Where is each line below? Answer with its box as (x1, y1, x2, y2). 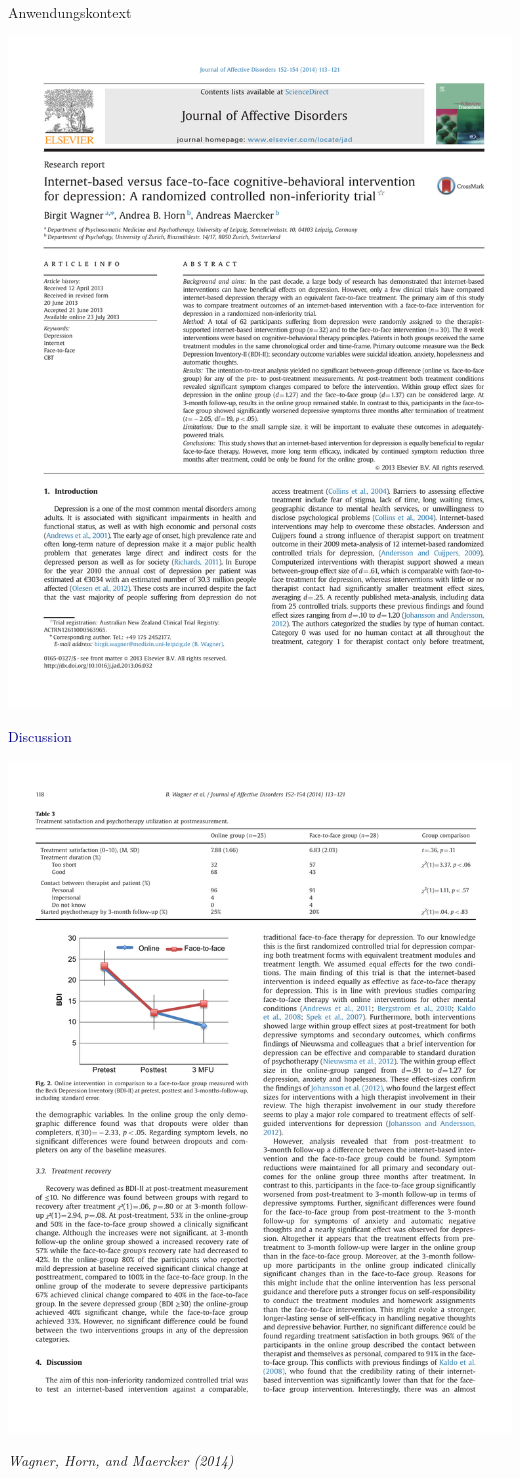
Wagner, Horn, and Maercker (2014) (8, 1450, 234, 1471)
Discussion (8, 726, 72, 747)
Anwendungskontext (8, 2, 132, 22)
